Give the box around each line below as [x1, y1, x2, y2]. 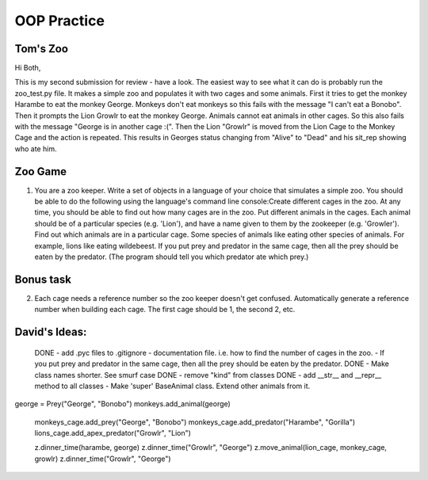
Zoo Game [14, 165, 67, 178]
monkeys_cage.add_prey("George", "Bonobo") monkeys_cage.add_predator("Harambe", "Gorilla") [34, 417, 356, 427]
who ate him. [14, 143, 57, 154]
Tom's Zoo [14, 42, 69, 55]
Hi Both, [14, 63, 41, 73]
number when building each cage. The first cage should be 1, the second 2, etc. [34, 305, 296, 314]
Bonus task [14, 272, 71, 286]
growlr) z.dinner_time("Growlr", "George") [34, 454, 171, 463]
